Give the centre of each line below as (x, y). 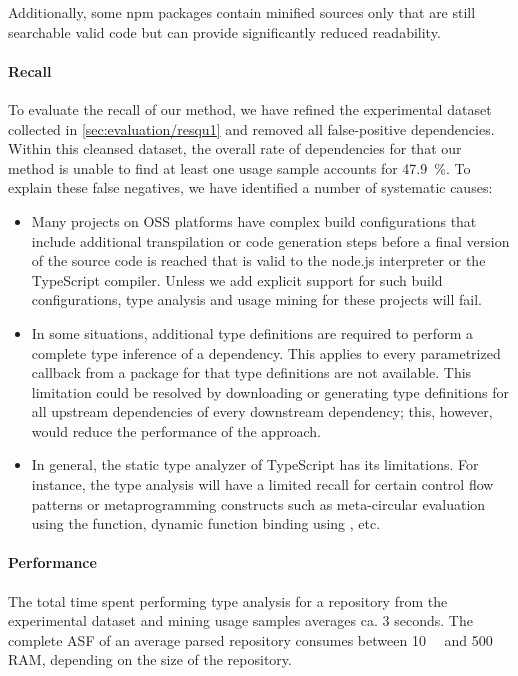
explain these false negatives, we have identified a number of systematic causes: (250, 187)
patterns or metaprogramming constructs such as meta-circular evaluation (258, 503)
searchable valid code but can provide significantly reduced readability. (224, 31)
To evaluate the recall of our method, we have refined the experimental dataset (250, 108)
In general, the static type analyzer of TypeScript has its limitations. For (255, 464)
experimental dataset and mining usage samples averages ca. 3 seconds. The (240, 620)
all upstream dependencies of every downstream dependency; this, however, (262, 411)
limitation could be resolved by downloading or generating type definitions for (270, 391)
